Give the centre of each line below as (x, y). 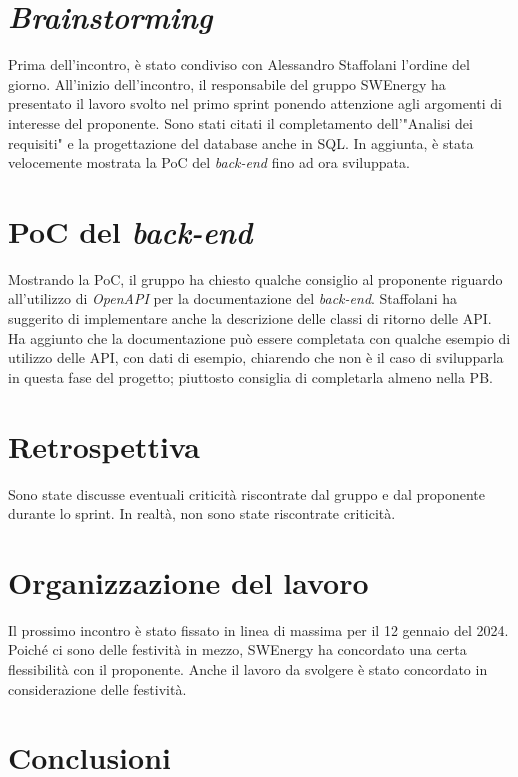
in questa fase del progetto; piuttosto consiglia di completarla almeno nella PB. (250, 376)
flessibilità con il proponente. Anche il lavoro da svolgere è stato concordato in (248, 669)
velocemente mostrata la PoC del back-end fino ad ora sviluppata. (209, 162)
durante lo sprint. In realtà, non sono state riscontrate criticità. (202, 513)
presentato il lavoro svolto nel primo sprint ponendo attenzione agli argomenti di (255, 103)
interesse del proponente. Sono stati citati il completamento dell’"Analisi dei (240, 122)
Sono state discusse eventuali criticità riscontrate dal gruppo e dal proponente (246, 493)
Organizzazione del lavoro (188, 581)
